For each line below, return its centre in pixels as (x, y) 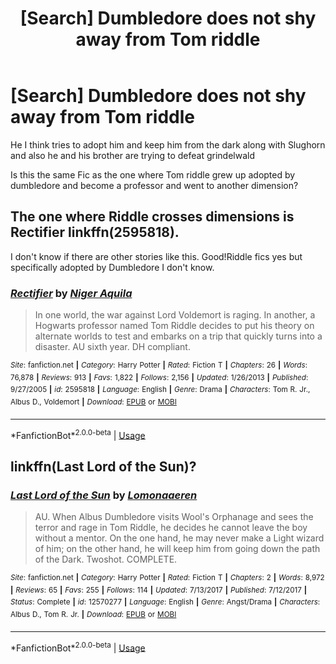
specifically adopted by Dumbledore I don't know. (112, 267)
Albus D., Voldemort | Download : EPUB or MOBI (93, 402)
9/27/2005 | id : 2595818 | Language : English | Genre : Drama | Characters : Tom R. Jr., (160, 390)
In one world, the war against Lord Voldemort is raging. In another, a (175, 315)
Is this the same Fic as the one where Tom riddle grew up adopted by (153, 174)
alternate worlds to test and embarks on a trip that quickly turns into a (178, 336)
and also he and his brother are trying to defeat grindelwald (133, 155)
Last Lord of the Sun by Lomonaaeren (104, 495)
